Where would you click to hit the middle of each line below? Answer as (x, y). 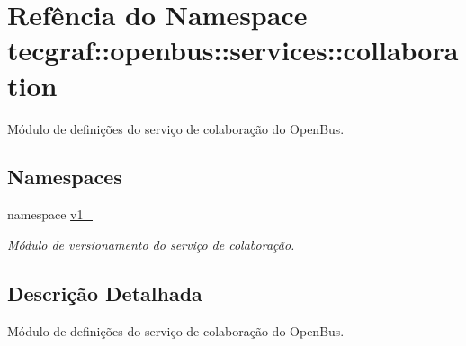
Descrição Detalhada (105, 293)
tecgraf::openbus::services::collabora (233, 50)
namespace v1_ (50, 214)
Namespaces (65, 177)
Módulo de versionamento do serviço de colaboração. (151, 244)
